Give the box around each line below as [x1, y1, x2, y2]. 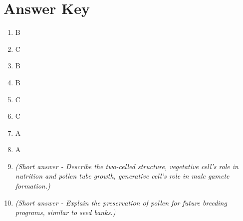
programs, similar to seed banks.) [15, 207, 116, 218]
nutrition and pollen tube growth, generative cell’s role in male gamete [15, 171, 230, 181]
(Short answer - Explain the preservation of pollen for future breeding [15, 197, 227, 208]
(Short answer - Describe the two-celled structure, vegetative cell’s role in [15, 161, 239, 171]
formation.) [15, 181, 50, 191]
